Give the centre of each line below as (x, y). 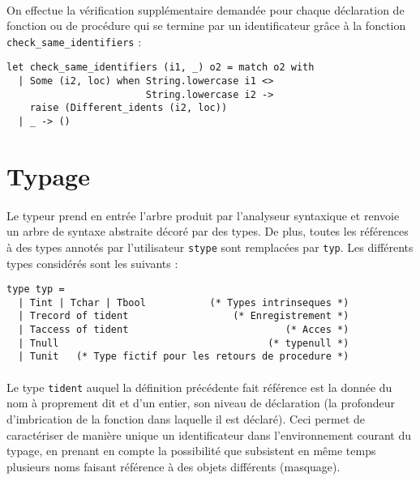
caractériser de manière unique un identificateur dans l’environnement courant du (209, 434)
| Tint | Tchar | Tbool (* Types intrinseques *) (184, 302)
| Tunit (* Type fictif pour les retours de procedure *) (184, 357)
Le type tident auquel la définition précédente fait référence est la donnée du (199, 387)
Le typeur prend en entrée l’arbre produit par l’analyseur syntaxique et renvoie (203, 215)
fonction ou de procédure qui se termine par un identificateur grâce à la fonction (206, 26)
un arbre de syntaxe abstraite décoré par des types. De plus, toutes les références (208, 231)
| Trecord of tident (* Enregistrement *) (184, 316)
